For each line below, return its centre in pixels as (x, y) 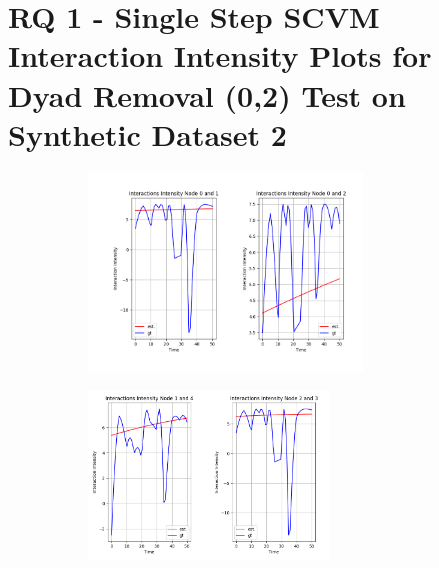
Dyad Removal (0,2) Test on (207, 94)
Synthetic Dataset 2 (147, 133)
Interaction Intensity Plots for (220, 55)
